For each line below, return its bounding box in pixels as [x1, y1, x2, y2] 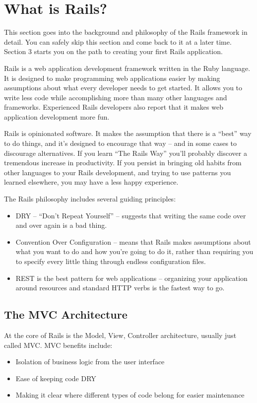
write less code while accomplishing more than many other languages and [4, 92, 227, 102]
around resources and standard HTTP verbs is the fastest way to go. [15, 282, 225, 293]
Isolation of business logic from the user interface [15, 356, 165, 367]
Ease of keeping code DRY [15, 373, 96, 383]
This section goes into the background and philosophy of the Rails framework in [4, 27, 248, 37]
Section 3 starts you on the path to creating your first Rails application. [4, 46, 223, 57]
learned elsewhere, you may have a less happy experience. [4, 177, 179, 187]
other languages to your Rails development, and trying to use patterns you [4, 167, 231, 177]
